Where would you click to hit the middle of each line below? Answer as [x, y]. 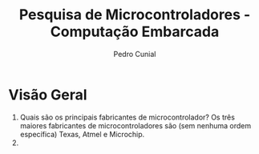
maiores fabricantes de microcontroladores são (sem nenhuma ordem [136, 125]
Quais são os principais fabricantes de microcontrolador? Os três [127, 117]
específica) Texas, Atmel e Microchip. [82, 134]
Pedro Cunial [135, 54]
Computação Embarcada [135, 32]
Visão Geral [48, 95]
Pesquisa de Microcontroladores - [135, 15]
